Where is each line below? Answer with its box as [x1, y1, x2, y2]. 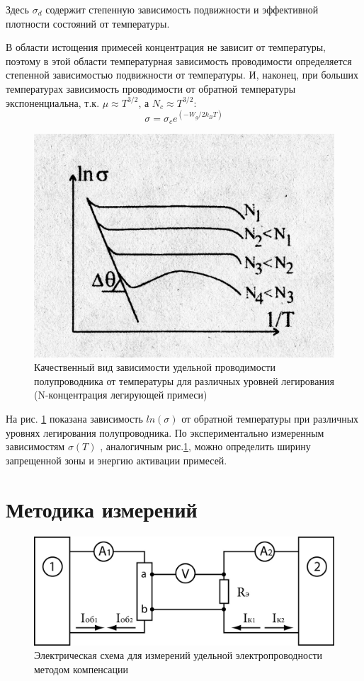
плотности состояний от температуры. [6, 16, 170, 30]
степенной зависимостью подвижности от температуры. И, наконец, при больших [6, 67, 358, 82]
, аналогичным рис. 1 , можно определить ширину [100, 439, 311, 454]
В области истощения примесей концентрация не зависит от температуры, [6, 40, 326, 55]
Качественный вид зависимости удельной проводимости [34, 360, 275, 374]
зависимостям [6, 439, 65, 454]
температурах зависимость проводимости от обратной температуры [6, 81, 296, 96]
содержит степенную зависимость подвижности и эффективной [45, 2, 319, 16]
